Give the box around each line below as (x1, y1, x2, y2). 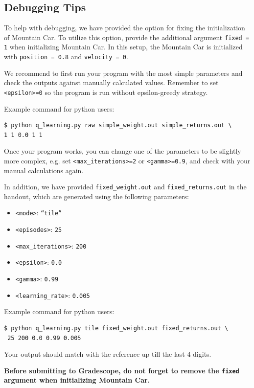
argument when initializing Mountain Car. (4, 375, 150, 385)
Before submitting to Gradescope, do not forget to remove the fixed (4, 365, 239, 375)
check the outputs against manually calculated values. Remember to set (4, 77, 219, 88)
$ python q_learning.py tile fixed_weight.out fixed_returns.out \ (4, 325, 229, 332)
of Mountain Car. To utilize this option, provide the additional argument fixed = (4, 32, 250, 42)
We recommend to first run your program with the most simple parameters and (4, 68, 243, 78)
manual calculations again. (4, 165, 84, 175)
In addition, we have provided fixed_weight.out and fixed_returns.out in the (4, 182, 247, 192)
